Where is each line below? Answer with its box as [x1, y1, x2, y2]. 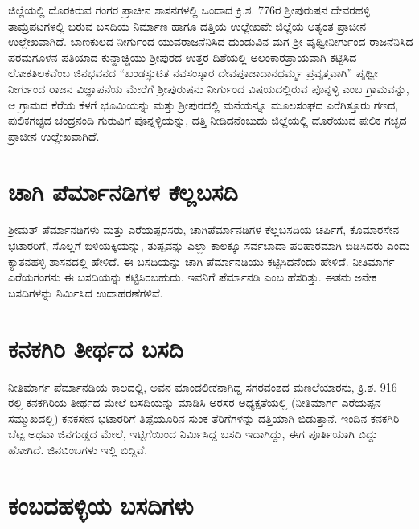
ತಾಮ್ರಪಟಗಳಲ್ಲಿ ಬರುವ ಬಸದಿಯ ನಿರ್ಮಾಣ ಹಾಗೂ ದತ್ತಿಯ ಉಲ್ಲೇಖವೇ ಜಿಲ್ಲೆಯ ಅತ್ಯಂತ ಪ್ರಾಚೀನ [8, 17, 367, 34]
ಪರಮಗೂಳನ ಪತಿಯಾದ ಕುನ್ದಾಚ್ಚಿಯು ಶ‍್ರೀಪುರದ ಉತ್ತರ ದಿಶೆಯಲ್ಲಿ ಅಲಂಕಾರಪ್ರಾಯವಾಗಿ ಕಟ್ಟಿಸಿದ [8, 48, 357, 65]
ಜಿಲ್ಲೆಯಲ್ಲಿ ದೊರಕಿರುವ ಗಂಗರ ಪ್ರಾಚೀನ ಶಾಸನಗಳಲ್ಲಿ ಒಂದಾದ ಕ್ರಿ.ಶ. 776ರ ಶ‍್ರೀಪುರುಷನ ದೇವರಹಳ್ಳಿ [8, 2, 370, 18]
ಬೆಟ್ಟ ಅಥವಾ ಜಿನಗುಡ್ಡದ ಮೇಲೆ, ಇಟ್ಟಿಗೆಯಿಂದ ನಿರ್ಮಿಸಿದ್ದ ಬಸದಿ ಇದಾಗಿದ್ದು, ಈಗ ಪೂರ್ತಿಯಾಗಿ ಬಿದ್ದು [8, 425, 378, 442]
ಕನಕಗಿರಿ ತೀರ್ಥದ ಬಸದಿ [8, 331, 183, 364]
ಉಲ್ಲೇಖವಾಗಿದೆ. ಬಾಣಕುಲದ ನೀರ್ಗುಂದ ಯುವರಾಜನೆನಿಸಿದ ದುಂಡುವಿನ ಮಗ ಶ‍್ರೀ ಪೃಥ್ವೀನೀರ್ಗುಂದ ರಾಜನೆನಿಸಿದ [8, 33, 413, 50]
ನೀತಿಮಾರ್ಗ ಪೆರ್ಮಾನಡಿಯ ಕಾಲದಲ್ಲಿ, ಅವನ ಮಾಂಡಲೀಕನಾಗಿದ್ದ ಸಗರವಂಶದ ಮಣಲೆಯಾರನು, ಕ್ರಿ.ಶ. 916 [8, 378, 397, 395]
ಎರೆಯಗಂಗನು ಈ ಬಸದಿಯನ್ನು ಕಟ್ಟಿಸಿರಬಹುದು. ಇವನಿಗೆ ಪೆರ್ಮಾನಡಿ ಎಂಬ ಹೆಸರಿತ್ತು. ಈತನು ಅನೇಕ [8, 269, 377, 285]
